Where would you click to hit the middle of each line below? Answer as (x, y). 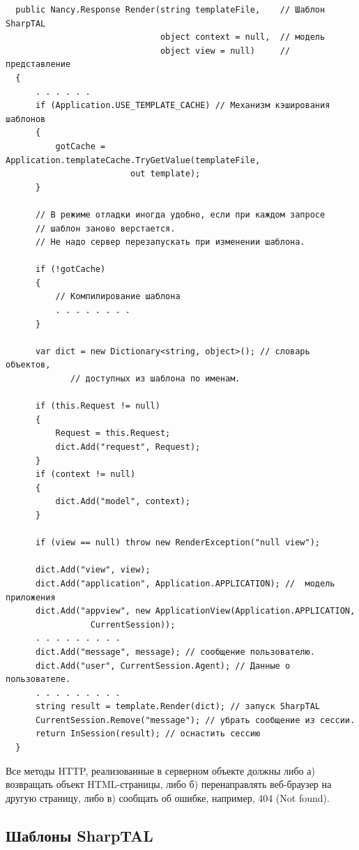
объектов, (28, 365)
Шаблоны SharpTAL (79, 835)
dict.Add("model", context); (123, 502)
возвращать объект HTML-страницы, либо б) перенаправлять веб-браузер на (169, 784)
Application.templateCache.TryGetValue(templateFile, (133, 160)
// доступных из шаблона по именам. (155, 379)
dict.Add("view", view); (93, 570)
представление (38, 64)
